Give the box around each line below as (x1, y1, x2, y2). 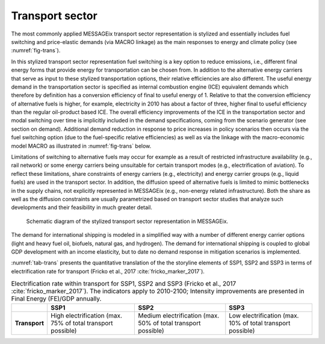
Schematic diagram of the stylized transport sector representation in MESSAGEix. (26, 217, 229, 225)
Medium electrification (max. (138, 311, 220, 320)
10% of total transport (229, 319, 291, 328)
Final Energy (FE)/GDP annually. (11, 295, 102, 303)
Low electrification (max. (229, 311, 299, 320)
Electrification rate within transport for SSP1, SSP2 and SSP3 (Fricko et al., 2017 (11, 280, 237, 288)
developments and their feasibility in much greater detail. (11, 204, 153, 211)
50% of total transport (138, 319, 201, 328)
